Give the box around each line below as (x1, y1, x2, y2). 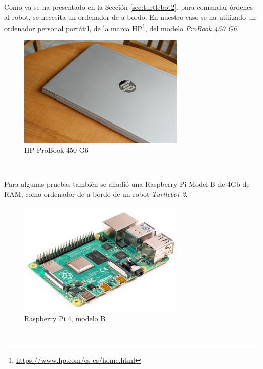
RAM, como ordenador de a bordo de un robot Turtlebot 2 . (4, 189, 188, 199)
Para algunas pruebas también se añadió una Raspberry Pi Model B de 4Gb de (4, 179, 250, 189)
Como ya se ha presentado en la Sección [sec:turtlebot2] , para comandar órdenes (4, 2, 253, 12)
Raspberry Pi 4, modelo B (24, 313, 106, 323)
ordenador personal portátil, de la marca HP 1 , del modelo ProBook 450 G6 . (4, 22, 239, 33)
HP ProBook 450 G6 (24, 145, 89, 155)
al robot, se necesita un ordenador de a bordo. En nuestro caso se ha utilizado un (4, 11, 256, 22)
